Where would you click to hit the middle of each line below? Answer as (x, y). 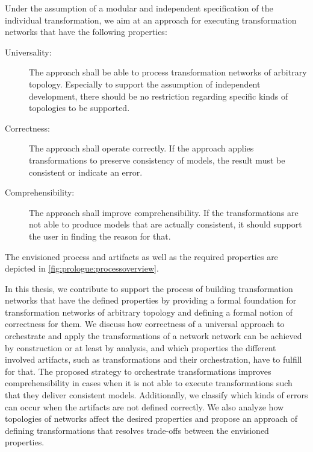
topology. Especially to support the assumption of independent (145, 84)
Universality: (28, 52)
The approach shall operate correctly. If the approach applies (141, 148)
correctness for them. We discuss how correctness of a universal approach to (145, 324)
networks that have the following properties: (86, 32)
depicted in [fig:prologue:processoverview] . (82, 268)
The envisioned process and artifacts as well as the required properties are (141, 256)
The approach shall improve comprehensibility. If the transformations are (164, 212)
